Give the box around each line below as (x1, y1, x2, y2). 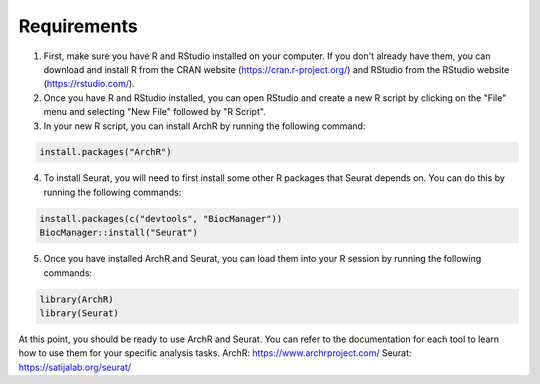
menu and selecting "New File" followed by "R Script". (43, 106, 267, 118)
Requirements (18, 15, 139, 37)
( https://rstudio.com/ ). (43, 78, 135, 90)
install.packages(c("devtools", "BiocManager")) (39, 213, 283, 224)
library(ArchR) (39, 293, 114, 305)
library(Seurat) (39, 307, 120, 319)
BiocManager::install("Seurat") (39, 227, 199, 239)
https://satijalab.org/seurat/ (18, 361, 132, 373)
